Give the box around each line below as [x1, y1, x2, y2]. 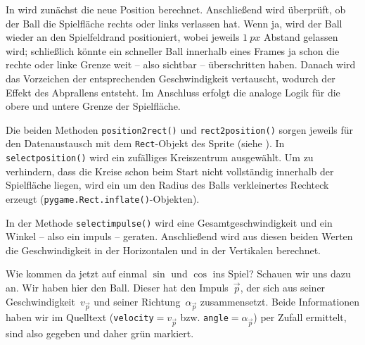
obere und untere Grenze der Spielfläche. [6, 99, 181, 113]
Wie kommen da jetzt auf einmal [6, 266, 148, 281]
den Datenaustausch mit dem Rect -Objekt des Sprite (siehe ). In [6, 136, 285, 151]
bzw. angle [180, 310, 229, 325]
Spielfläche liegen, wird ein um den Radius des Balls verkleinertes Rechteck [6, 177, 329, 192]
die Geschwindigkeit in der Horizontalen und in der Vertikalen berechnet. [6, 242, 321, 257]
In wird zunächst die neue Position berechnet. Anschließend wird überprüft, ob [6, 2, 346, 16]
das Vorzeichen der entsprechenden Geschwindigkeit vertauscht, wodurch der [6, 70, 335, 85]
